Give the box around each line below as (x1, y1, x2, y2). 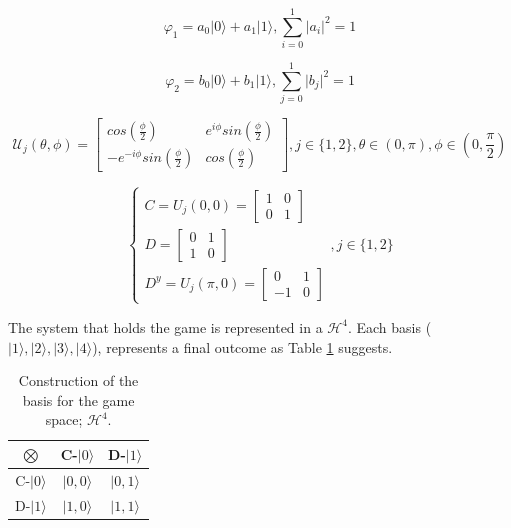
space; (45, 409, 83, 430)
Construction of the (18, 370, 139, 391)
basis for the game (22, 389, 135, 410)
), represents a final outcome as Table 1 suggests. (92, 336, 393, 357)
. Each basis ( (347, 316, 432, 337)
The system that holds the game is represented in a (8, 316, 323, 337)
